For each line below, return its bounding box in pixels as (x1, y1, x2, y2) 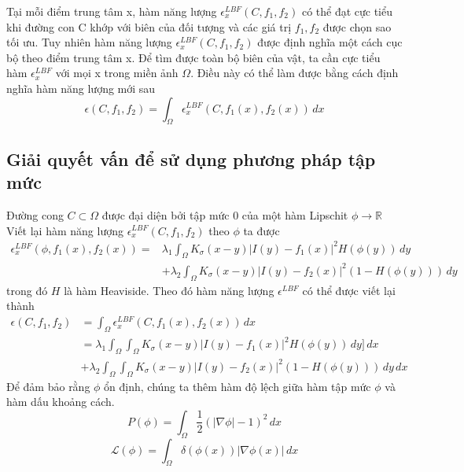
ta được (243, 222, 280, 238)
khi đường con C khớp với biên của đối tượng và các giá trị (6, 18, 292, 35)
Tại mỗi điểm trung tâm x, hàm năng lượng (6, 3, 217, 19)
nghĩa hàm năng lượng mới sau (6, 79, 156, 96)
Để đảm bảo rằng (6, 378, 90, 394)
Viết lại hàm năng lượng (6, 222, 123, 238)
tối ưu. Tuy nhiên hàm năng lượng (6, 34, 172, 50)
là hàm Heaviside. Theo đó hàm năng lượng (64, 282, 274, 298)
